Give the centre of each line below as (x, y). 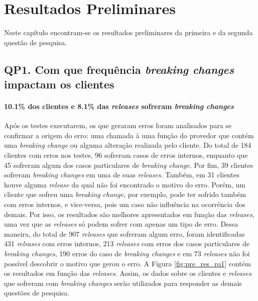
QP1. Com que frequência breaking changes (119, 69)
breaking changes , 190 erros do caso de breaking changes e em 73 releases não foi (127, 253)
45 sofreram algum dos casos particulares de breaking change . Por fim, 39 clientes (129, 165)
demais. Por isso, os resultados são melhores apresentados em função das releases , (129, 214)
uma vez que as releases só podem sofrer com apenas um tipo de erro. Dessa (121, 224)
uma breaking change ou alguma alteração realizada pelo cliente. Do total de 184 (128, 145)
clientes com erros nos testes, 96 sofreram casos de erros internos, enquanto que (126, 155)
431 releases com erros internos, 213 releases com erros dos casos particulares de (127, 243)
